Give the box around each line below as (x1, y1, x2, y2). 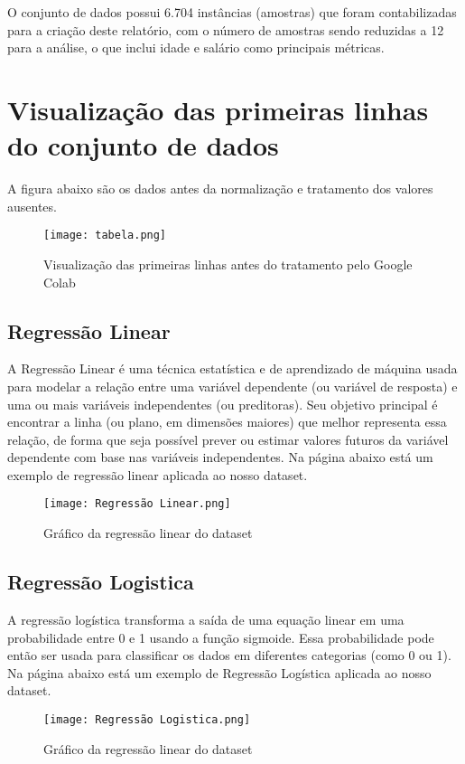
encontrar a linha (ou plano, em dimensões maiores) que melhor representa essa (7, 412, 447, 431)
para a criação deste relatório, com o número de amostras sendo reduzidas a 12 (7, 20, 444, 39)
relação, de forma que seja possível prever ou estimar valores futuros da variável (7, 429, 449, 448)
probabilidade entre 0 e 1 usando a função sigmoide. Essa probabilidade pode (7, 627, 434, 646)
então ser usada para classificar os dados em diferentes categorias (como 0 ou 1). (7, 646, 451, 665)
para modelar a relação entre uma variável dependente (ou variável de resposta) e (7, 376, 458, 395)
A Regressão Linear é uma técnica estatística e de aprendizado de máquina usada (7, 359, 458, 378)
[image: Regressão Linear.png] (43, 497, 231, 511)
